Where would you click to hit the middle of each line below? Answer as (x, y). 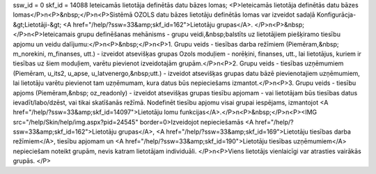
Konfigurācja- (336, 15)
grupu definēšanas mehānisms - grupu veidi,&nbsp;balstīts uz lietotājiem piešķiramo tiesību (209, 34)
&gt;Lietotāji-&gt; (37, 24)
